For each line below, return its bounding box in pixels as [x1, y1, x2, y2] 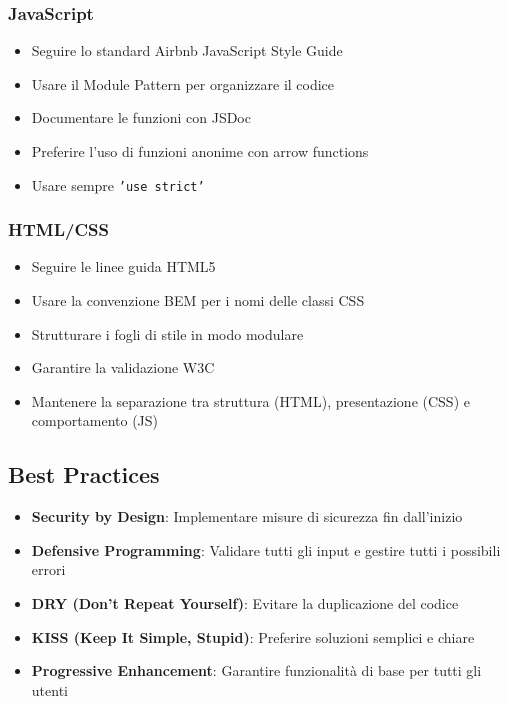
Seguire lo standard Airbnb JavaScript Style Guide [31, 40, 343, 61]
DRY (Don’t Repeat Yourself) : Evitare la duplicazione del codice [31, 593, 459, 614]
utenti [31, 679, 68, 700]
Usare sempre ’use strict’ [31, 174, 205, 195]
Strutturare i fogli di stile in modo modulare [31, 323, 304, 344]
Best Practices [8, 459, 160, 490]
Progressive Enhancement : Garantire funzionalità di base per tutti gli [31, 660, 482, 681]
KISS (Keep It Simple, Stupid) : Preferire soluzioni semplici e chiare [31, 626, 475, 647]
